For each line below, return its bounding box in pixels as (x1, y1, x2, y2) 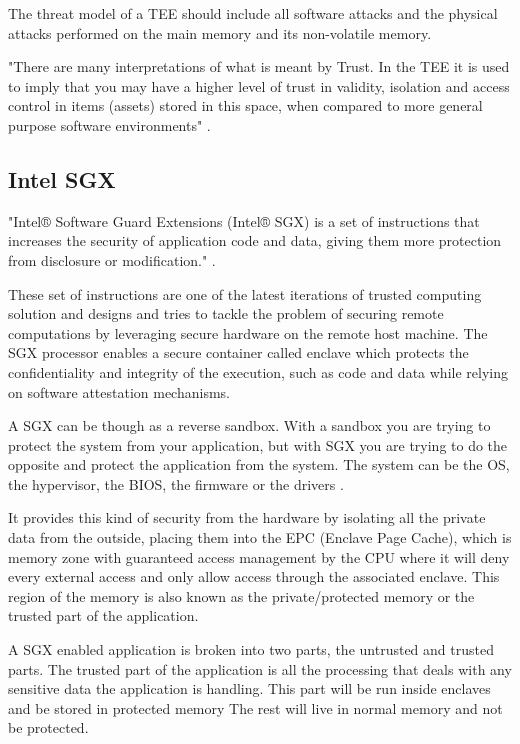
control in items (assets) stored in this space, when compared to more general (8, 95, 483, 116)
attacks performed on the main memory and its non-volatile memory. (8, 22, 432, 43)
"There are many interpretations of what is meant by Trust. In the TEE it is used (8, 56, 510, 77)
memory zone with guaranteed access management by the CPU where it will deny (8, 546, 510, 567)
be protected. (8, 717, 89, 738)
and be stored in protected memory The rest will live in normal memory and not (8, 697, 503, 718)
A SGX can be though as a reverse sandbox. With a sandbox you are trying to (8, 415, 491, 436)
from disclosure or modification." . (8, 249, 216, 270)
